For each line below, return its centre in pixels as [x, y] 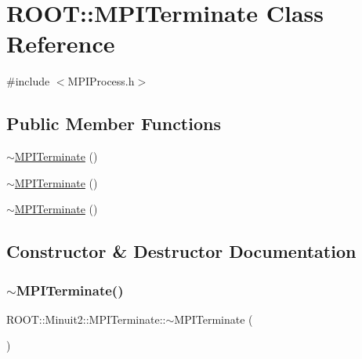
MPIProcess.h [101, 81]
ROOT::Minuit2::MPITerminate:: [86, 319]
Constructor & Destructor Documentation [181, 251]
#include [28, 81]
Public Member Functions [114, 123]
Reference [61, 44]
